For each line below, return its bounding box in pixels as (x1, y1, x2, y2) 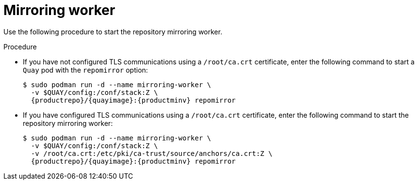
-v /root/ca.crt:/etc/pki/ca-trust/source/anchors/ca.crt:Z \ (31, 149, 273, 157)
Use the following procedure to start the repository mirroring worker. (3, 27, 222, 36)
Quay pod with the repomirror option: (23, 65, 148, 74)
